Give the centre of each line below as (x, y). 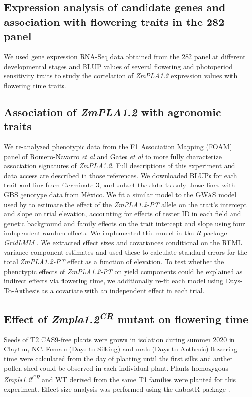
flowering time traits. (35, 85)
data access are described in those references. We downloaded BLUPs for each (121, 175)
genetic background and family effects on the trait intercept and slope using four (125, 223)
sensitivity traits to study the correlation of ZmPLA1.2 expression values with (121, 76)
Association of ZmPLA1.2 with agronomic (113, 111)
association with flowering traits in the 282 (114, 21)
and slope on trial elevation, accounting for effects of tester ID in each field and (123, 214)
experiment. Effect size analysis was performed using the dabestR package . (117, 389)
